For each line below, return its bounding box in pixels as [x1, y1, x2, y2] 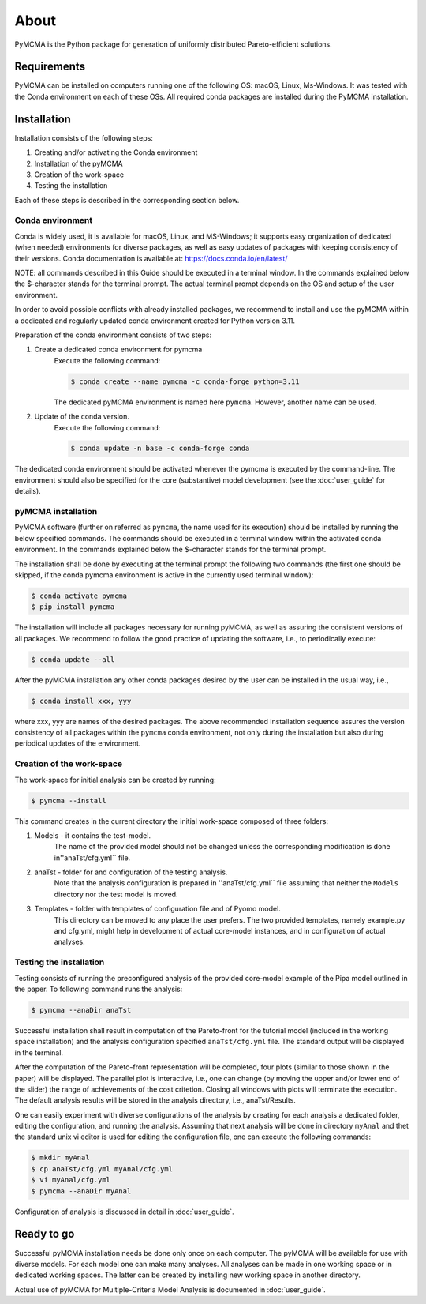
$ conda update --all [31, 655, 115, 663]
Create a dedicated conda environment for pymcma [34, 344, 203, 355]
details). [14, 487, 41, 496]
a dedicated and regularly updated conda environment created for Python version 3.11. [14, 316, 296, 325]
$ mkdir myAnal [31, 1153, 90, 1163]
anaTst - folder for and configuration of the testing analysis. [34, 867, 228, 877]
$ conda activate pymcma [31, 591, 128, 600]
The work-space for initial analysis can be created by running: [14, 775, 216, 784]
